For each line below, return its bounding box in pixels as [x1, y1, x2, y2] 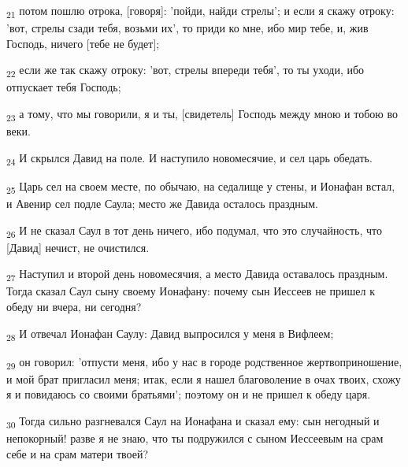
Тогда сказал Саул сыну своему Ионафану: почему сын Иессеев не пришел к [6, 283, 375, 299]
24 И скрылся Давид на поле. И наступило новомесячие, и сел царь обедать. [6, 149, 373, 168]
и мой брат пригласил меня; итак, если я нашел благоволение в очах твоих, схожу [6, 370, 401, 387]
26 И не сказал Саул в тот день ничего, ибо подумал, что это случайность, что [6, 221, 382, 240]
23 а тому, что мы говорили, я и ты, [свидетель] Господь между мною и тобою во [6, 106, 398, 124]
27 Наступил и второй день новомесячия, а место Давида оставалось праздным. [6, 265, 388, 284]
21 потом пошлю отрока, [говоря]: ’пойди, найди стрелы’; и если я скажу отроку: [6, 2, 395, 20]
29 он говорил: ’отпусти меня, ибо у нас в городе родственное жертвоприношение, [6, 353, 402, 372]
